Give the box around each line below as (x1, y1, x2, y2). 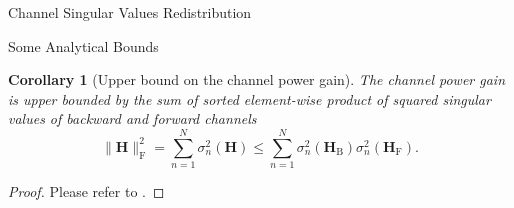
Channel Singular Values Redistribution (8, 2, 252, 22)
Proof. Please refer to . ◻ (8, 181, 165, 202)
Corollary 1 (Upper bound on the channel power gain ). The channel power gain (8, 69, 506, 90)
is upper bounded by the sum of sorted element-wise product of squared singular (8, 88, 491, 109)
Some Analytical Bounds (8, 35, 159, 56)
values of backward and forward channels (8, 108, 257, 129)
